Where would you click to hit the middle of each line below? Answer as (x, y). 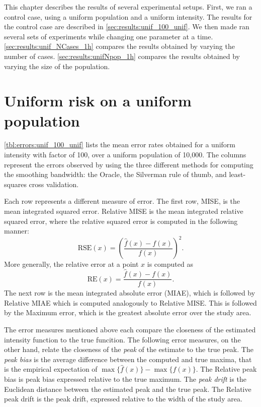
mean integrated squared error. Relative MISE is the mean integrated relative (124, 211)
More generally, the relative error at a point (71, 264)
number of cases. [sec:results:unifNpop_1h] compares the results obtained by (122, 56)
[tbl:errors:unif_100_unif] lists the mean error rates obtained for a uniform (120, 144)
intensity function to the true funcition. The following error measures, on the (122, 339)
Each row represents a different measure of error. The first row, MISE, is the (122, 201)
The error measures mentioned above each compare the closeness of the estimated (130, 329)
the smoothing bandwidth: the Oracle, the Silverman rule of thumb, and (115, 174)
